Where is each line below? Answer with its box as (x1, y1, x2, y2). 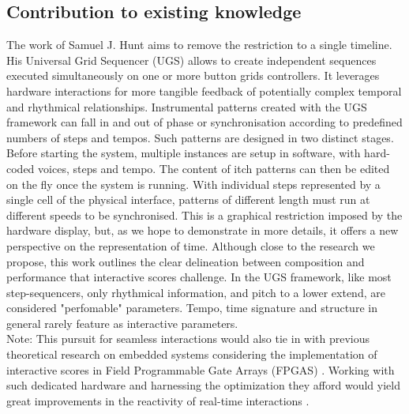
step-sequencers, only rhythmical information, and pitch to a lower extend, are (6, 284, 385, 300)
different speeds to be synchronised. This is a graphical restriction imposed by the (6, 206, 403, 223)
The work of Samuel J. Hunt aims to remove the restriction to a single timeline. (6, 36, 392, 53)
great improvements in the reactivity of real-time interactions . (6, 392, 310, 408)
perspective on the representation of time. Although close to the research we (6, 237, 375, 254)
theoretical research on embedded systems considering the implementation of (6, 346, 377, 363)
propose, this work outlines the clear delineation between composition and (6, 253, 365, 269)
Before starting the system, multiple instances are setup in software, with (6, 145, 361, 161)
